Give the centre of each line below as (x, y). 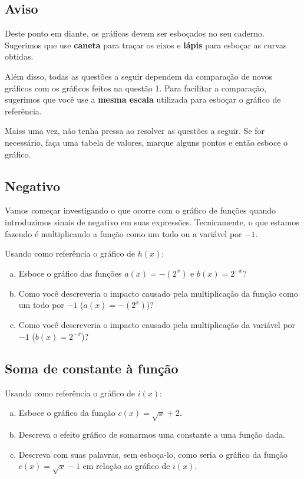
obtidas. (19, 56)
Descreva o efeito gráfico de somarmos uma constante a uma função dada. (152, 434)
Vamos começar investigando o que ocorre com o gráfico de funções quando (141, 210)
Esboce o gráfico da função (67, 413)
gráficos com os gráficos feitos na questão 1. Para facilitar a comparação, (136, 88)
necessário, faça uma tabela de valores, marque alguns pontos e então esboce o (146, 142)
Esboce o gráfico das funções (70, 273)
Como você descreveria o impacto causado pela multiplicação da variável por (157, 325)
